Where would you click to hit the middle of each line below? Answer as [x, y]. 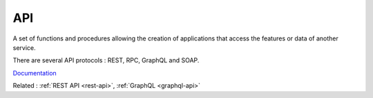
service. [24, 47]
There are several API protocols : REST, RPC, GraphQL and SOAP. [106, 60]
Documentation [35, 73]
